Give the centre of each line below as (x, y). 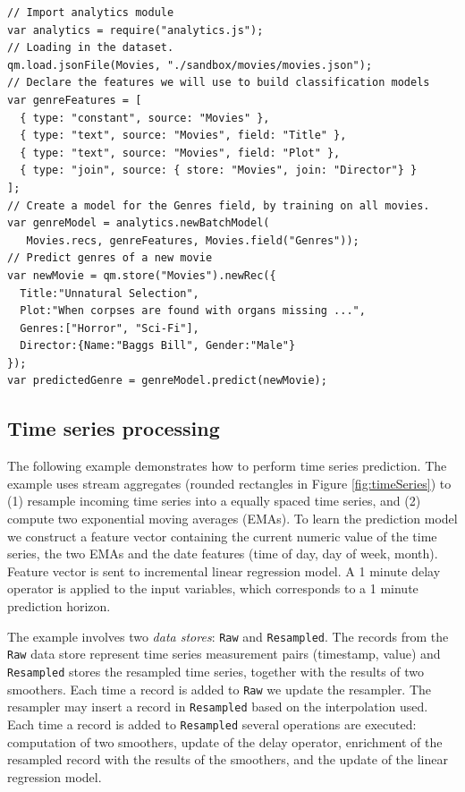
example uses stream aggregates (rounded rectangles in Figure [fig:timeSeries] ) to (229, 483)
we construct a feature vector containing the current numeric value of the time (222, 536)
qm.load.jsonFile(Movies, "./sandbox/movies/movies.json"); (190, 65)
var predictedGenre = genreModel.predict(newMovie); (167, 381)
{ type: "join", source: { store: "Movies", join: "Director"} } (219, 170)
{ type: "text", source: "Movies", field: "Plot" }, (180, 153)
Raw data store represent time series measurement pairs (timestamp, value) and (224, 654)
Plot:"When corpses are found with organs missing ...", (193, 311)
